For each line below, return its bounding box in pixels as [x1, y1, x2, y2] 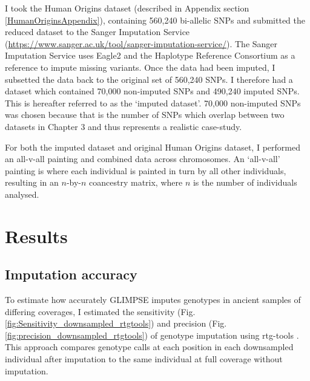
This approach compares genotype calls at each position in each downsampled [5, 340, 294, 353]
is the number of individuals [193, 176, 297, 189]
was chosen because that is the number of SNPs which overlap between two [5, 108, 285, 121]
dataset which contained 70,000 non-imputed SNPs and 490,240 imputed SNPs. [5, 85, 300, 97]
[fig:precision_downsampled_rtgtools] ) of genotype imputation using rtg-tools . [5, 328, 299, 341]
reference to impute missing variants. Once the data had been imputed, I [5, 60, 275, 73]
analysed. [5, 187, 39, 200]
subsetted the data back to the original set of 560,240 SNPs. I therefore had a [5, 73, 293, 85]
